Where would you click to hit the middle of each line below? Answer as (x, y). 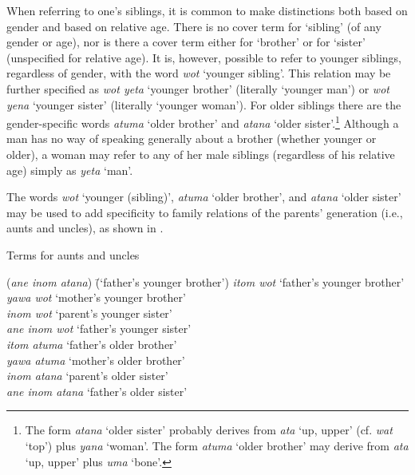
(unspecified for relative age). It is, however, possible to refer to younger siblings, (204, 57)
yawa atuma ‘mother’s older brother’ (96, 360)
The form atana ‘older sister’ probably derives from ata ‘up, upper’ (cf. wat (209, 430)
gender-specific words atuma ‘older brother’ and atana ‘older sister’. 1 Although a (203, 122)
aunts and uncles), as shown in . (85, 228)
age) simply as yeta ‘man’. (70, 170)
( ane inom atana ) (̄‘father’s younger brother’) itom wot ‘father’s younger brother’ (206, 281)
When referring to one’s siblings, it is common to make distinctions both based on (207, 10)
